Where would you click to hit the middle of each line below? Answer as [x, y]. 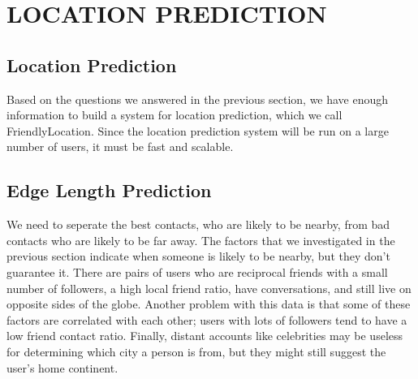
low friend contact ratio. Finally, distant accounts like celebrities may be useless [205, 336]
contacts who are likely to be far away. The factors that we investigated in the [201, 240]
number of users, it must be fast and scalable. [120, 146]
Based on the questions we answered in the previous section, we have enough [198, 99]
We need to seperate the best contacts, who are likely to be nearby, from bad [198, 224]
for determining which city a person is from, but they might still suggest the [196, 351]
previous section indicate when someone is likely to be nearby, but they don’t [198, 256]
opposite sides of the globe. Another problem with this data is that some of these [209, 304]
